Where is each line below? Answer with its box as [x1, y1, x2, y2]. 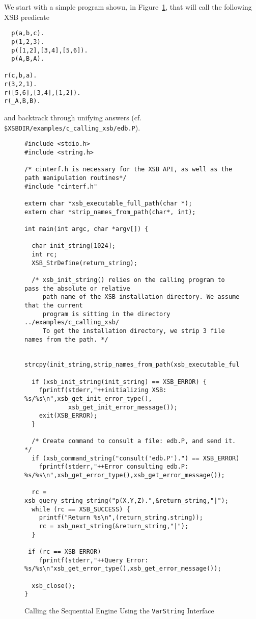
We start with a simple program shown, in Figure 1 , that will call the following [4, 2, 252, 12]
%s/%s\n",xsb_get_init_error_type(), [24, 395, 152, 403]
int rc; [32, 250, 58, 258]
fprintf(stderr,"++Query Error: [39, 556, 149, 564]
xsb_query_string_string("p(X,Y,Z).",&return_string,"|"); [24, 497, 229, 504]
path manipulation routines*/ [24, 174, 127, 182]
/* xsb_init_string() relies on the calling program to [32, 276, 225, 283]
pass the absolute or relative [24, 285, 130, 292]
